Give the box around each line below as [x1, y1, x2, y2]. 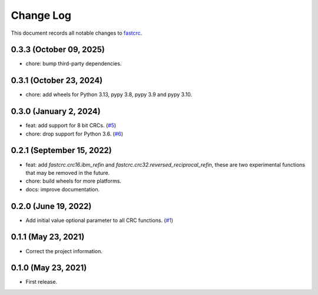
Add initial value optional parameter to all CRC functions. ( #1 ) [25, 217, 174, 224]
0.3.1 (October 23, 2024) [11, 75, 103, 85]
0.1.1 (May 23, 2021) [11, 232, 85, 242]
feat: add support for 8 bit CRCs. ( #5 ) [25, 122, 117, 129]
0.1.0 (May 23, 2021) [11, 263, 87, 273]
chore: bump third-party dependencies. [25, 60, 122, 67]
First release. [25, 279, 58, 286]
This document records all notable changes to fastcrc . [11, 29, 143, 37]
